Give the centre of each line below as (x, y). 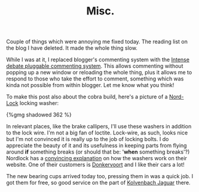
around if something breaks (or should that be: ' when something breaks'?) (98, 152)
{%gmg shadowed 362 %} (39, 115)
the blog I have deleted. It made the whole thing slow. (72, 48)
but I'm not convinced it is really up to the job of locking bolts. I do (88, 139)
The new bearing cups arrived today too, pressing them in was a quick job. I (99, 176)
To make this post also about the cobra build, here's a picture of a (87, 97)
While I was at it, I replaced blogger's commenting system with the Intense (98, 60)
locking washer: (39, 103)
